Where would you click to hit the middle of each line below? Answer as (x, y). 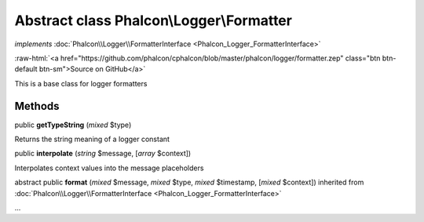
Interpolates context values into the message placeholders (109, 168)
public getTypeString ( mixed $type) (73, 125)
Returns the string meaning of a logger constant (92, 139)
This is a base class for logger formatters (81, 83)
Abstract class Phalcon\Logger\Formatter (153, 20)
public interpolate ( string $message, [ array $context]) (103, 154)
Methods (37, 106)
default (26, 69)
